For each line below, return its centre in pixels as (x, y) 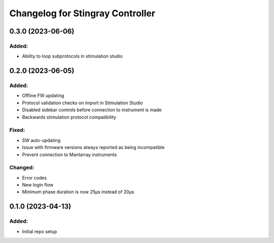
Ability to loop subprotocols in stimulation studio (72, 56)
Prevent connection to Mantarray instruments (70, 155)
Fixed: (17, 130)
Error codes (35, 177)
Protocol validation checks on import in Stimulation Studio (82, 103)
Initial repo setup (40, 231)
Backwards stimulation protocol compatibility (69, 117)
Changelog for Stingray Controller (82, 13)
